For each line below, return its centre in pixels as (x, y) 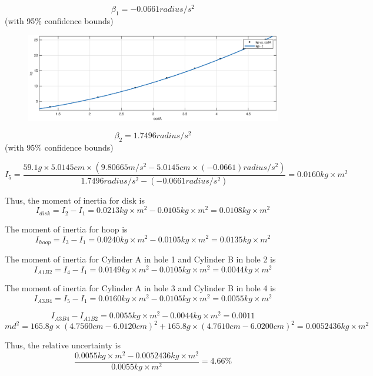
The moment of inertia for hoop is (66, 229)
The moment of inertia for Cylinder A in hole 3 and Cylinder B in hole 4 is (140, 288)
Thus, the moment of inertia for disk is (75, 200)
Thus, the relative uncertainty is (63, 345)
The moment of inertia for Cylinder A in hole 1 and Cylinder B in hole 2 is (140, 259)
